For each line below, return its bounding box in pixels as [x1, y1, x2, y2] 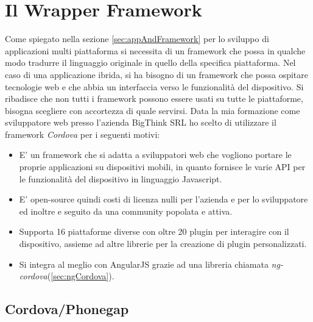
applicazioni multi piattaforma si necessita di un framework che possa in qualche [5, 44, 306, 57]
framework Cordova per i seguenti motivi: [5, 127, 160, 140]
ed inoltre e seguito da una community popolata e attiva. [19, 204, 233, 217]
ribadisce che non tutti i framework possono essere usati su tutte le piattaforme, [5, 92, 303, 105]
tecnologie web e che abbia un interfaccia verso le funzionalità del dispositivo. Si [5, 80, 304, 93]
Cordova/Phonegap [5, 299, 129, 318]
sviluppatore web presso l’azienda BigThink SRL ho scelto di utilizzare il [5, 116, 276, 129]
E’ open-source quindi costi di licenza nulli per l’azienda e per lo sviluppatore [19, 193, 308, 206]
